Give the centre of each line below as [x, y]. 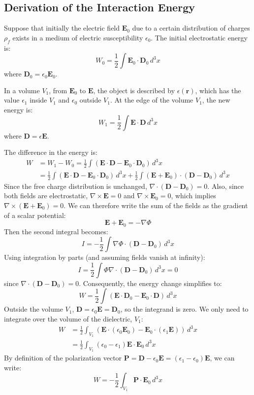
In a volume [22, 90]
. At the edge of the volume [152, 100]
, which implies [193, 196]
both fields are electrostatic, [46, 196]
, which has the [218, 90]
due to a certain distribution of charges [191, 28]
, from [58, 90]
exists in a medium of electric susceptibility [78, 37]
